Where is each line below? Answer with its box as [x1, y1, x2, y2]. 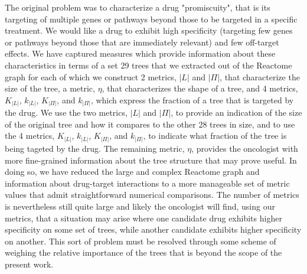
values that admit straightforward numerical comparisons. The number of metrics [5, 188, 299, 201]
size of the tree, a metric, [5, 82, 95, 94]
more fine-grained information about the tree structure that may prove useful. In [5, 154, 297, 166]
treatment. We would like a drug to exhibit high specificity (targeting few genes [5, 24, 293, 37]
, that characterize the [220, 70, 300, 83]
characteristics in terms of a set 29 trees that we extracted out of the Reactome [5, 58, 292, 71]
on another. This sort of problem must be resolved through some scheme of [5, 234, 276, 247]
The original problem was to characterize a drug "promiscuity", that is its [5, 1, 270, 13]
